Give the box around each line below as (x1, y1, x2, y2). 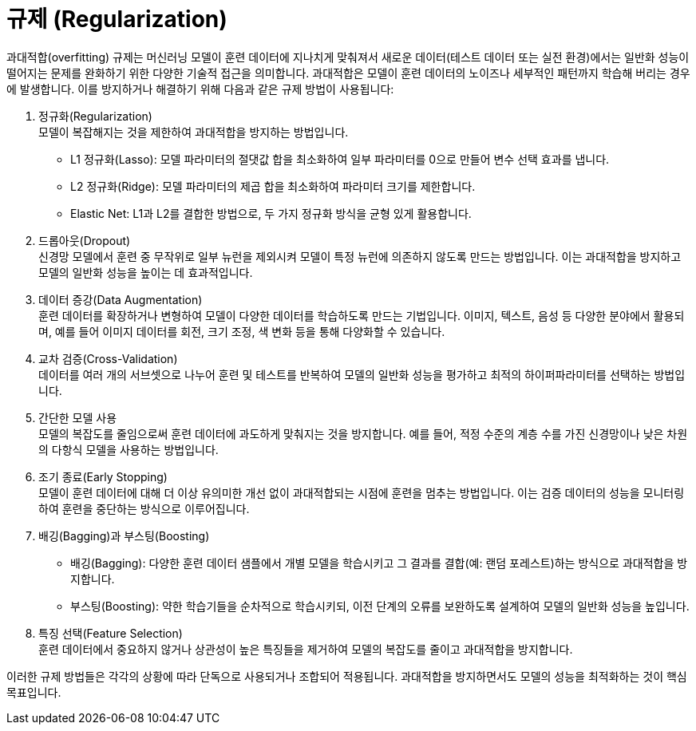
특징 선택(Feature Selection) (38, 626, 183, 640)
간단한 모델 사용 (38, 410, 117, 425)
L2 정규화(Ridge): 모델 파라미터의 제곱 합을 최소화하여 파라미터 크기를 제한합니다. (70, 179, 476, 193)
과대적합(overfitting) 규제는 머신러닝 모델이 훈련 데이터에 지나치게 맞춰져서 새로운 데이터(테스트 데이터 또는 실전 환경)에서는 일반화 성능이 (6, 49, 690, 64)
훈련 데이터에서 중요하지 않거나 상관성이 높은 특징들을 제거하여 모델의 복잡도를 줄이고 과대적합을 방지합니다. (38, 642, 573, 656)
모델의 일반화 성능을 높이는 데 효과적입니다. (38, 265, 253, 279)
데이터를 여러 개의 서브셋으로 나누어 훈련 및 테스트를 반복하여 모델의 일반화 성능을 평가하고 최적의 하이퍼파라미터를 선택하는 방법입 (38, 367, 686, 381)
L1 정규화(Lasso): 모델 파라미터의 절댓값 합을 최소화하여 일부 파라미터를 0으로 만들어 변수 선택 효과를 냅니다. (70, 152, 610, 166)
